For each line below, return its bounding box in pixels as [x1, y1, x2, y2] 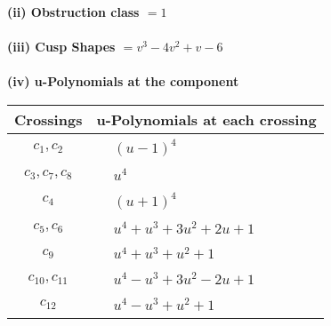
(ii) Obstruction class [7, 3, 140, 20]
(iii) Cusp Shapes [7, 37, 116, 56]
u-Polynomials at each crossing [96, 108, 317, 130]
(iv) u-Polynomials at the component [7, 72, 239, 91]
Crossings [14, 108, 83, 130]
